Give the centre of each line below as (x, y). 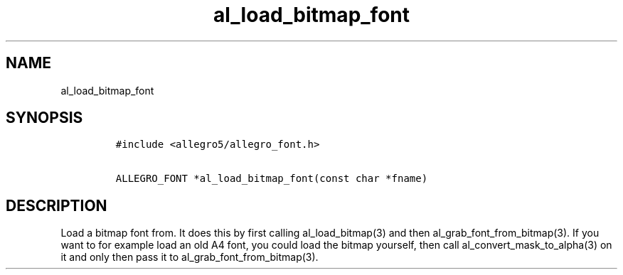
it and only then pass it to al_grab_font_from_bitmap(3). (190, 257)
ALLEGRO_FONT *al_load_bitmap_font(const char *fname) (272, 179)
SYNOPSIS (44, 118)
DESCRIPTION (57, 205)
